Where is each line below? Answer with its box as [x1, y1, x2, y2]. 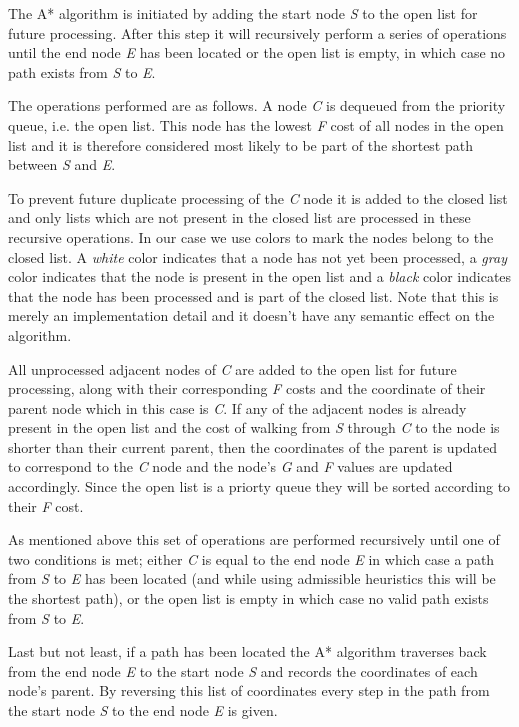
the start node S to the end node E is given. [8, 700, 278, 720]
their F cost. [8, 495, 84, 516]
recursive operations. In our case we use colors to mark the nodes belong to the [8, 226, 494, 247]
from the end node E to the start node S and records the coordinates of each [8, 660, 478, 681]
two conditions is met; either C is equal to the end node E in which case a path [8, 548, 495, 569]
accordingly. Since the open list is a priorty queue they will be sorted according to [8, 476, 511, 497]
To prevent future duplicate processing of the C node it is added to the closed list [8, 187, 508, 208]
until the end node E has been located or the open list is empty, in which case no [8, 42, 506, 63]
